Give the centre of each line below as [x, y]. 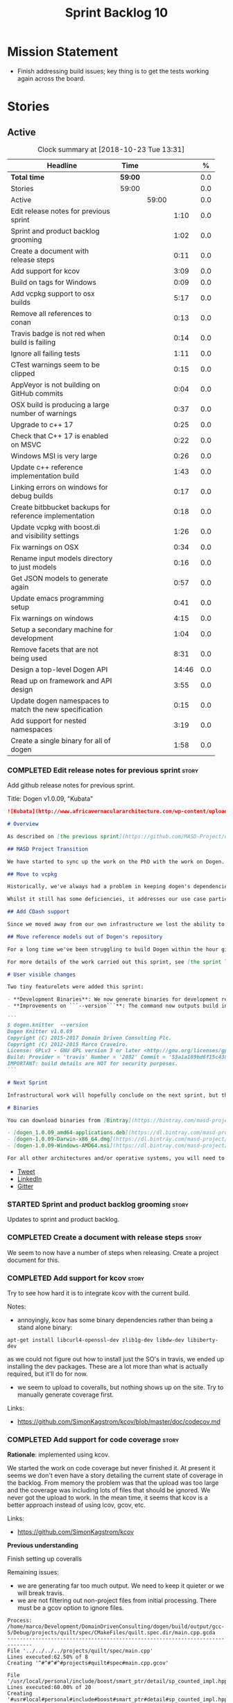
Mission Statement [63, 52]
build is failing [33, 342]
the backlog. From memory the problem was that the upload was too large [113, 1483]
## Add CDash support [38, 912]
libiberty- [202, 1340]
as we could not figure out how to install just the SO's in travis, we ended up [116, 1359]
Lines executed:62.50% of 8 [48, 1657]
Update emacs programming [57, 598]
